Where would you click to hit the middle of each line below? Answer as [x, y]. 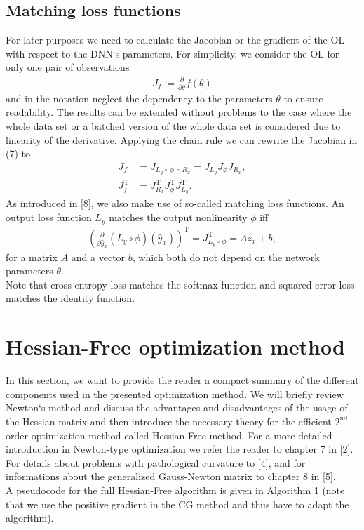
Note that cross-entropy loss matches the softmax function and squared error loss [180, 284]
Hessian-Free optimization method [175, 346]
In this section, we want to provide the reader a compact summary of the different [182, 380]
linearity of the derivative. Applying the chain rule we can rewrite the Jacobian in [182, 139]
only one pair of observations [68, 67]
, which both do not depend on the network [226, 257]
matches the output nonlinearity [178, 217]
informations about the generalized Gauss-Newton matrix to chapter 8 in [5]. [171, 476]
